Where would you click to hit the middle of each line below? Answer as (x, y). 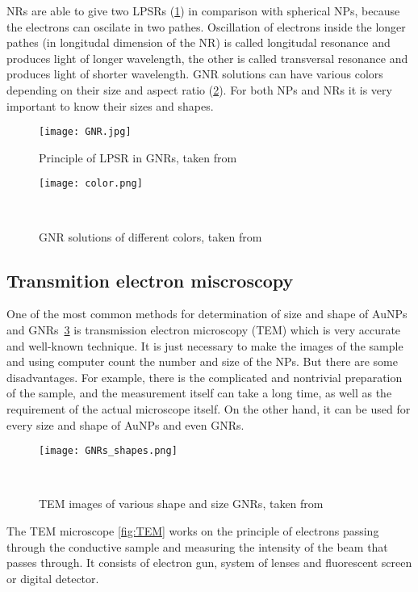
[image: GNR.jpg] (85, 132)
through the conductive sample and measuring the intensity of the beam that (197, 546)
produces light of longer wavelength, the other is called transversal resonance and (207, 58)
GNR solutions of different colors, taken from (150, 236)
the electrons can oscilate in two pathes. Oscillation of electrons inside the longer (206, 26)
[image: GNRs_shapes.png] (108, 451)
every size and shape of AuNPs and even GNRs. (125, 424)
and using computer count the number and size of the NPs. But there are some (202, 361)
